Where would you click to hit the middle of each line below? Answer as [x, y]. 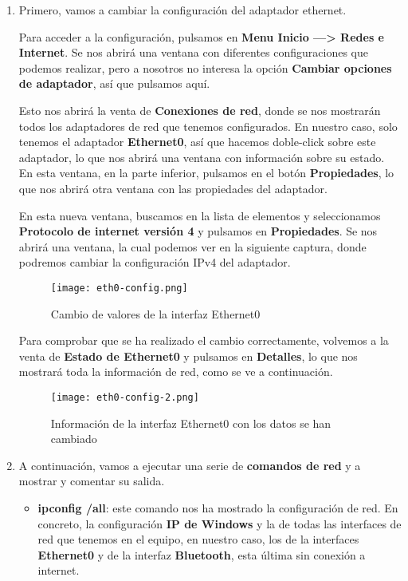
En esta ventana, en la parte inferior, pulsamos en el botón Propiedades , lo [206, 173]
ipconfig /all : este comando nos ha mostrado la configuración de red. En [218, 507]
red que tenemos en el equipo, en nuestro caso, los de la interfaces [198, 539]
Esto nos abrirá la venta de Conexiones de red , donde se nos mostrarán [200, 110]
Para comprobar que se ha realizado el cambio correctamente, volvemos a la [204, 340]
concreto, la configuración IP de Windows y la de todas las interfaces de [220, 523]
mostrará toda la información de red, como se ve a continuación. [176, 372]
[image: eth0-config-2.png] [125, 397]
